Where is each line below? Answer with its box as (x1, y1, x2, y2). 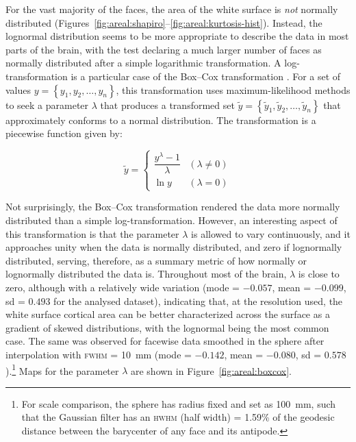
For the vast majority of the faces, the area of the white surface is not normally (5, 2, 338, 16)
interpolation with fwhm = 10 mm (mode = (5, 347, 192, 361)
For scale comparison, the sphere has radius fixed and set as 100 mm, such (21, 396, 336, 410)
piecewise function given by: (5, 126, 123, 140)
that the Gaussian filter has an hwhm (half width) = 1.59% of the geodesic (21, 410, 335, 424)
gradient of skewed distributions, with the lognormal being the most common (5, 320, 329, 334)
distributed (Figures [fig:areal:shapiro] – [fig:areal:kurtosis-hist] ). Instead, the (5, 15, 322, 29)
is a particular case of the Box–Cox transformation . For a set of (71, 69, 341, 83)
